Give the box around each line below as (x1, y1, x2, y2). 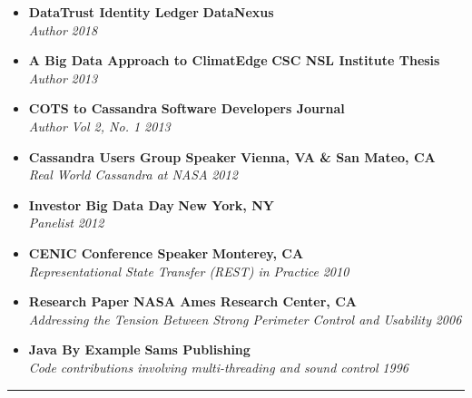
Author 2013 (28, 68, 98, 87)
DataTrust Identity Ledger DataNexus (28, 3, 274, 21)
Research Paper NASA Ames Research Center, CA (28, 292, 357, 311)
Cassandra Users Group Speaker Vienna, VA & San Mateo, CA (28, 147, 436, 166)
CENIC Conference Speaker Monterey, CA (28, 243, 304, 262)
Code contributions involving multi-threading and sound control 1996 (28, 357, 408, 376)
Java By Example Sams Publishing (28, 340, 251, 359)
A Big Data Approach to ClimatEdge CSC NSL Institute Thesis (28, 51, 440, 70)
